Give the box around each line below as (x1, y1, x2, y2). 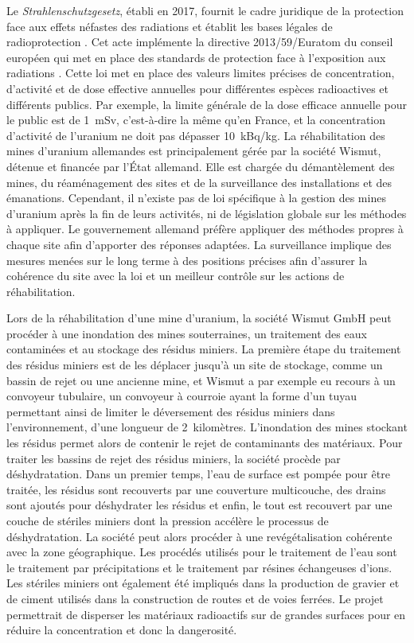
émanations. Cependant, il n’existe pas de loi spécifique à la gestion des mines (6, 189, 386, 206)
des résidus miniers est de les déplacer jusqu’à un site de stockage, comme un (6, 357, 383, 373)
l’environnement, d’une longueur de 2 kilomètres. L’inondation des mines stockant (6, 419, 408, 435)
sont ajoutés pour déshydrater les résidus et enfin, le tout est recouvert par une (6, 497, 393, 513)
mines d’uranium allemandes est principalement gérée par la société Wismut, (6, 142, 381, 159)
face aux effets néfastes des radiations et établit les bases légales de (6, 18, 333, 34)
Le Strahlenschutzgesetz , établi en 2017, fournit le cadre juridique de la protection (6, 2, 404, 18)
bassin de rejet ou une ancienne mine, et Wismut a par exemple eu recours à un (6, 372, 396, 388)
